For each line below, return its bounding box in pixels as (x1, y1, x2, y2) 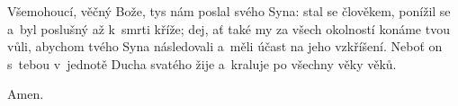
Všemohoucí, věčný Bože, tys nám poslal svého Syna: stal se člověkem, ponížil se (7, 2, 451, 20)
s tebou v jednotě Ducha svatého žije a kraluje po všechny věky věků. (7, 54, 397, 73)
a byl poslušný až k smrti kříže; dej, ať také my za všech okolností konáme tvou (7, 19, 450, 38)
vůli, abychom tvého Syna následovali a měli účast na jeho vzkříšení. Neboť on (7, 37, 443, 56)
